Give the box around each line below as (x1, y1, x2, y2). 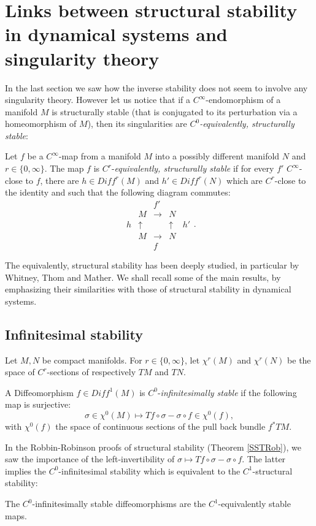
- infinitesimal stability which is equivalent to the (58, 464, 241, 477)
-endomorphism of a (206, 93, 281, 106)
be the (287, 353, 311, 366)
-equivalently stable (218, 497, 291, 509)
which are (226, 173, 263, 186)
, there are (40, 173, 79, 186)
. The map (44, 162, 84, 175)
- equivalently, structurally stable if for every (111, 162, 274, 175)
